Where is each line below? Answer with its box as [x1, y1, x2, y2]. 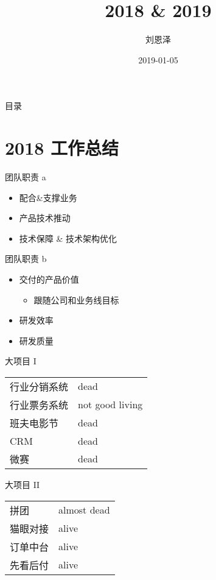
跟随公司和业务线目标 [33, 293, 119, 306]
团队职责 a [5, 171, 46, 183]
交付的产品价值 [19, 273, 79, 285]
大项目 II [5, 478, 40, 490]
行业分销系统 [10, 379, 69, 394]
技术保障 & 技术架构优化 [19, 232, 117, 244]
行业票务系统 [10, 397, 69, 412]
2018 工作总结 [5, 135, 119, 160]
